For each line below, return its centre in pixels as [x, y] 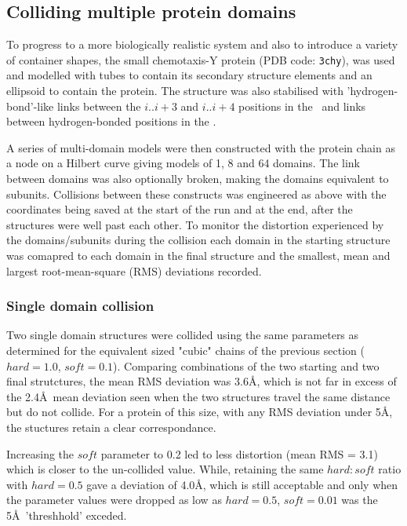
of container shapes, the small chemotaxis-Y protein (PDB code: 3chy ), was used [201, 59]
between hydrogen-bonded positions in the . [111, 121]
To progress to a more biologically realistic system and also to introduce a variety [202, 44]
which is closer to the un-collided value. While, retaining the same [165, 469]
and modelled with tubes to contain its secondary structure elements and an [189, 75]
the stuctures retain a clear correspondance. [111, 427]
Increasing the [40, 453]
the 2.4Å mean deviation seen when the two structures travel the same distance [198, 396]
